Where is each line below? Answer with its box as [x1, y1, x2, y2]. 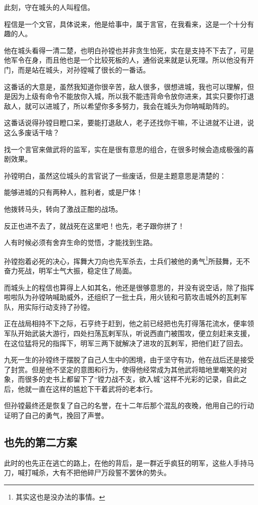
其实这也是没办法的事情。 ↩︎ [15, 492, 105, 502]
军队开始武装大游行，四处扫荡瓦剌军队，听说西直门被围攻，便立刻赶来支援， [4, 328, 254, 338]
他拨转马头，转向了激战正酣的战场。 [4, 203, 122, 214]
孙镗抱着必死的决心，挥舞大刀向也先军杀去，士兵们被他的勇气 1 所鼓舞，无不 [4, 254, 250, 266]
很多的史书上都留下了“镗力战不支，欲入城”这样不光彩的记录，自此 [24, 374, 240, 384]
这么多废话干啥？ [4, 127, 60, 137]
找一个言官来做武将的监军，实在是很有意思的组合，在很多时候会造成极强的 [4, 144, 247, 154]
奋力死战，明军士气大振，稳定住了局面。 [4, 265, 136, 275]
